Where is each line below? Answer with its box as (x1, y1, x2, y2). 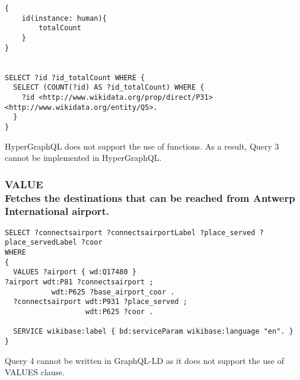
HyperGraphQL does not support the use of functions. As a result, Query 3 (5, 140, 279, 152)
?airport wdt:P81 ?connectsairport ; (5, 278, 154, 287)
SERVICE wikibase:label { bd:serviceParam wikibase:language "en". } (13, 327, 293, 336)
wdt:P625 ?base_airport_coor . (51, 287, 175, 296)
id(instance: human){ (21, 14, 107, 23)
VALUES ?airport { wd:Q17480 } (13, 268, 136, 277)
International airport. (5, 204, 110, 218)
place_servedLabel (5, 238, 77, 247)
